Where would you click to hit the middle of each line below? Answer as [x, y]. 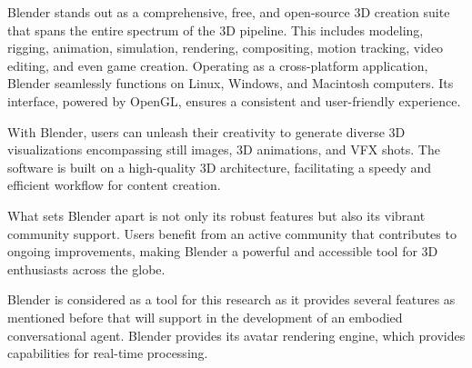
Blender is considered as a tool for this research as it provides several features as [231, 299]
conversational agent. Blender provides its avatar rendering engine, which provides [236, 335]
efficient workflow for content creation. [114, 185]
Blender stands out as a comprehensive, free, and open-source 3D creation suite [229, 12]
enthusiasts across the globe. [86, 269]
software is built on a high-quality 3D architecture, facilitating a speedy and [220, 167]
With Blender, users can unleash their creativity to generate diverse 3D [206, 131]
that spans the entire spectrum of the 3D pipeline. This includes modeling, [216, 30]
